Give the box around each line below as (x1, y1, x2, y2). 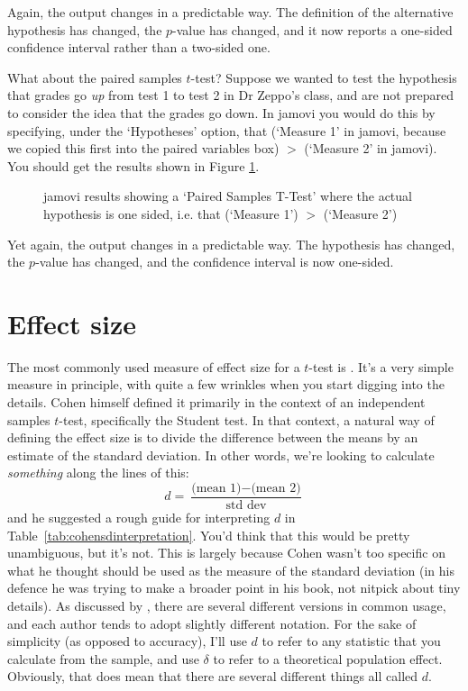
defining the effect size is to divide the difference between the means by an (7, 428, 418, 447)
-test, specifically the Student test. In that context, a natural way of (59, 410, 435, 429)
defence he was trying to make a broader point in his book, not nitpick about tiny (7, 578, 461, 597)
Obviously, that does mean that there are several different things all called (7, 667, 418, 686)
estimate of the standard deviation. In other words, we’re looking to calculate (7, 445, 435, 464)
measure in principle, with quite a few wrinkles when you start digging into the (7, 375, 445, 394)
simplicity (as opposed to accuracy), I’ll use (7, 632, 247, 650)
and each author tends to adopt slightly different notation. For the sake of (7, 614, 417, 632)
